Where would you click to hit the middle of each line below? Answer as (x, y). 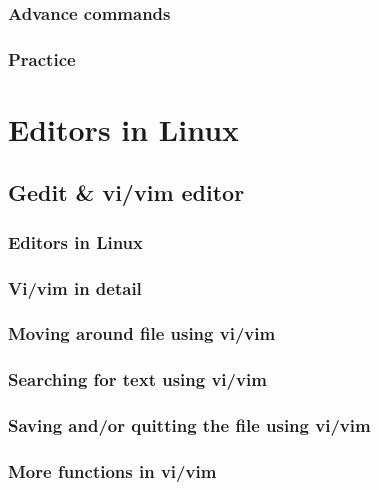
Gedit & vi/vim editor (126, 192)
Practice (42, 58)
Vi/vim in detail (75, 287)
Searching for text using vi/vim (137, 379)
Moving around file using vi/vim (142, 333)
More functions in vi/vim (112, 470)
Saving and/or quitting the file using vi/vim (189, 425)
